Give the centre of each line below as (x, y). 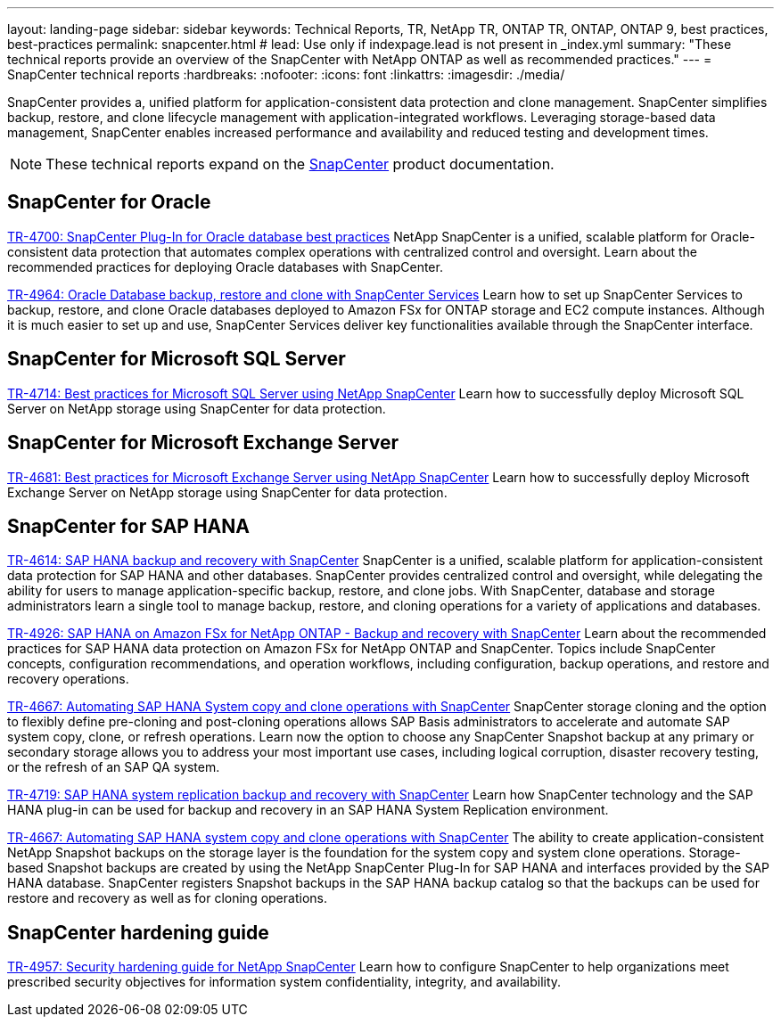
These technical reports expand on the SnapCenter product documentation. (300, 164)
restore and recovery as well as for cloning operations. (167, 898)
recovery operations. (68, 679)
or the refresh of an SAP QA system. (114, 767)
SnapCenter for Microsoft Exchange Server (203, 443)
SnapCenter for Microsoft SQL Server (177, 359)
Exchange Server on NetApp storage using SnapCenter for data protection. (227, 492)
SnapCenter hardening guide (138, 932)
